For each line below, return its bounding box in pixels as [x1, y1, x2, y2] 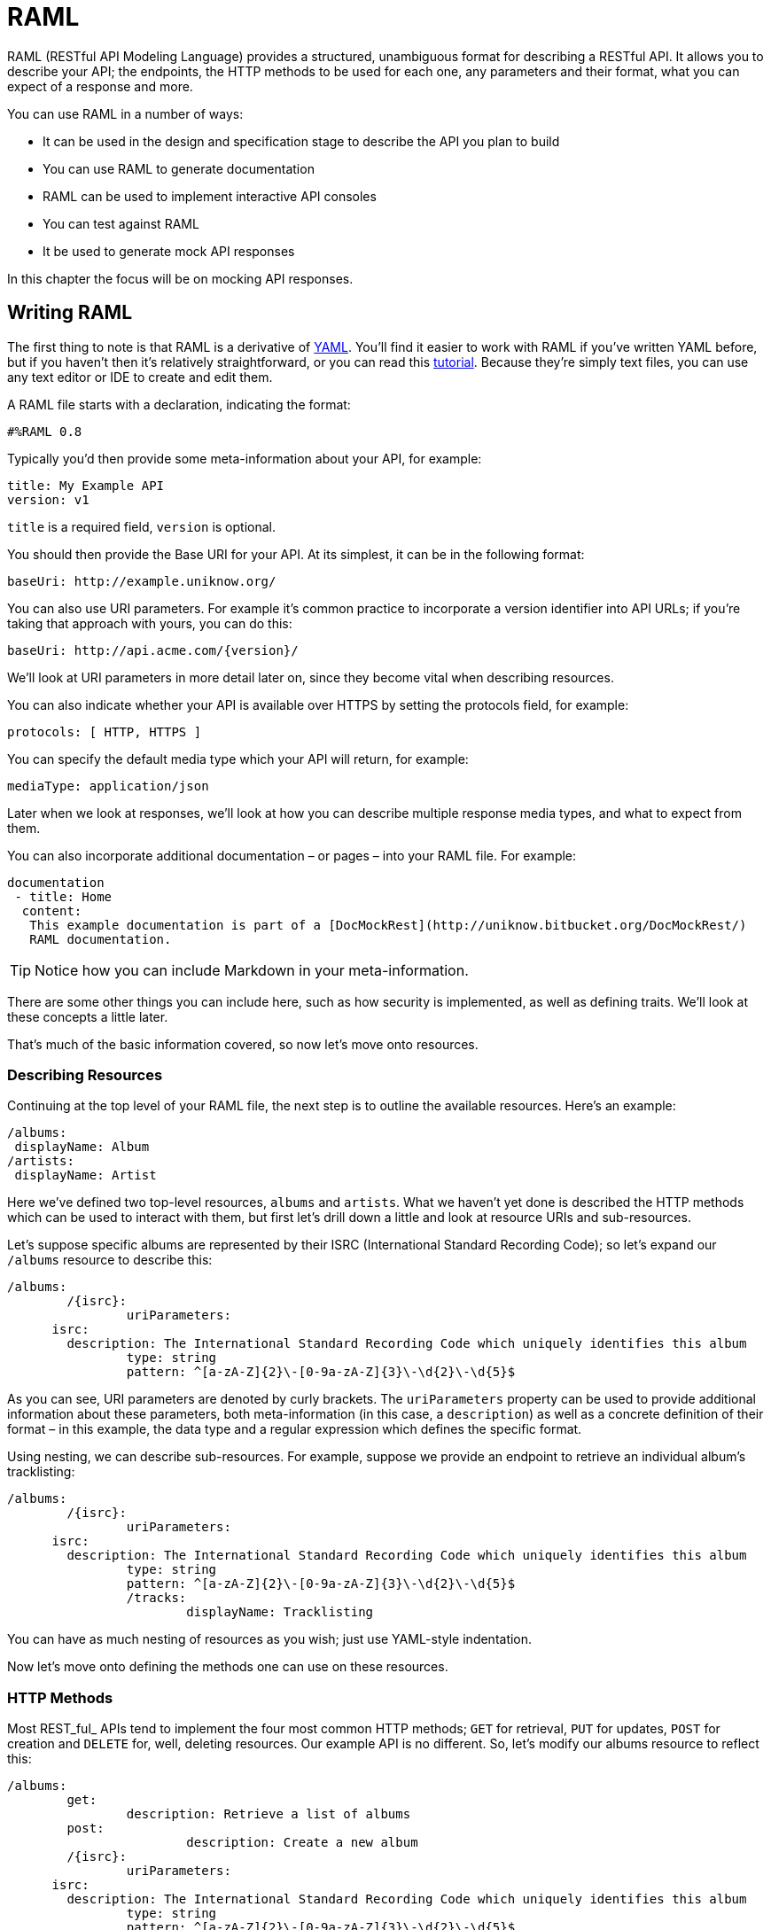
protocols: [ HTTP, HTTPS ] [7, 724, 202, 739]
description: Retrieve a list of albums [126, 1807, 411, 1822]
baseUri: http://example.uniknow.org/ [7, 573, 276, 588]
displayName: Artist [14, 1168, 157, 1183]
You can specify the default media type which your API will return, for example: [7, 751, 469, 767]
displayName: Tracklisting [186, 1605, 374, 1620]
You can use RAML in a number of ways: [7, 105, 244, 121]
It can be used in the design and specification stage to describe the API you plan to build [43, 133, 560, 149]
